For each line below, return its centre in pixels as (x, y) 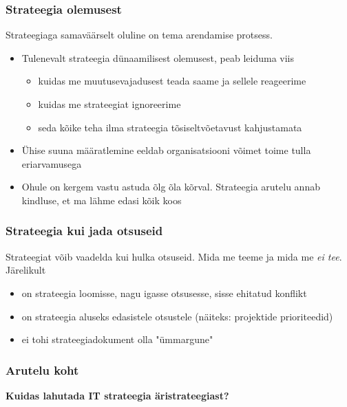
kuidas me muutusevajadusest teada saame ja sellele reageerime (172, 81)
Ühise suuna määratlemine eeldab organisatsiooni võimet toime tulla (166, 150)
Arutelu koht (42, 370)
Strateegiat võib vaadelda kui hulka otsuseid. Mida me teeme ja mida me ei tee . (174, 256)
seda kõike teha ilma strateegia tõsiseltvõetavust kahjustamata (170, 127)
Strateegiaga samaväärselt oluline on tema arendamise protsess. (139, 35)
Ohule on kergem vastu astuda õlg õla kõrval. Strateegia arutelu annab (171, 187)
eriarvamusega (52, 163)
